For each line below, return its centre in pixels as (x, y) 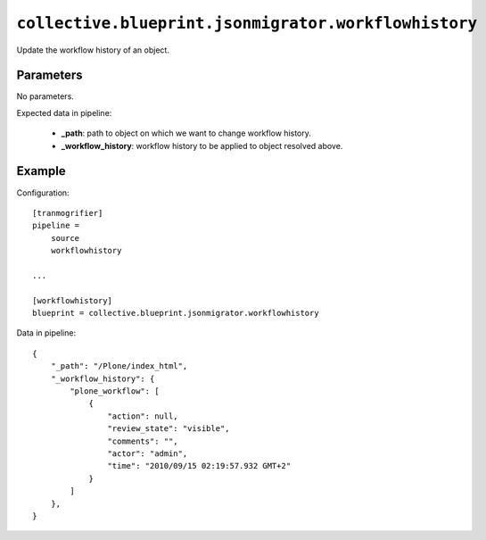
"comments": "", (143, 441)
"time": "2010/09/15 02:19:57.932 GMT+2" (199, 466)
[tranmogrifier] (68, 213)
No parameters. (45, 96)
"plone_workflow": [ (115, 391)
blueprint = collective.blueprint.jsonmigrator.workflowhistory (176, 313)
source (65, 238)
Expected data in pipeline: (64, 112)
